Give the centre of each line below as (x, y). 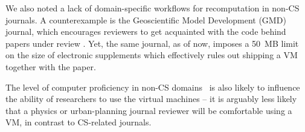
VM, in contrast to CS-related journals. (79, 122)
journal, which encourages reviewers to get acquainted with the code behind (146, 31)
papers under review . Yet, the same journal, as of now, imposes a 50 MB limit (152, 43)
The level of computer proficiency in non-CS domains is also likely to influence (153, 87)
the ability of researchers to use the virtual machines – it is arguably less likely (151, 99)
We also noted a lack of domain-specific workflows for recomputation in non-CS (152, 8)
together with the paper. (51, 66)
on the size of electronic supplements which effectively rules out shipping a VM (152, 55)
